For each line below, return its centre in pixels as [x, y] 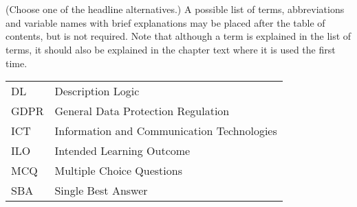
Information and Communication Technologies [166, 131]
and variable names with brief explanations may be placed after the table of [165, 22]
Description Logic [97, 91]
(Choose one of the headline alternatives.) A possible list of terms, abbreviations [175, 9]
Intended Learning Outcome [122, 151]
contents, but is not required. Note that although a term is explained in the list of [178, 36]
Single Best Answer [101, 191]
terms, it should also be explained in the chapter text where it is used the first [171, 49]
